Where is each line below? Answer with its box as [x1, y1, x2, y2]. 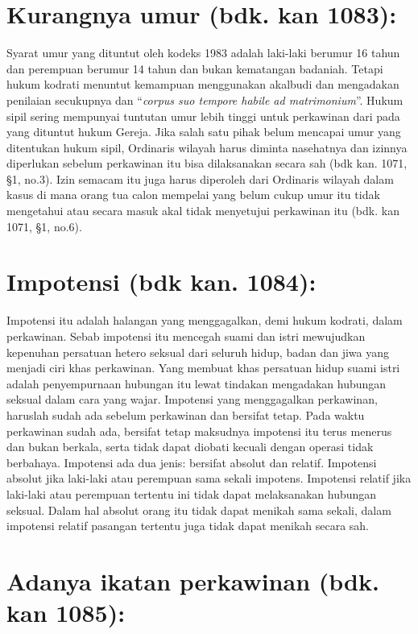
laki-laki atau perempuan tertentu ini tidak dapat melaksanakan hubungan [6, 485, 377, 502]
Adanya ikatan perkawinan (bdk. [6, 564, 379, 597]
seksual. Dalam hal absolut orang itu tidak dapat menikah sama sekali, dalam [6, 501, 391, 518]
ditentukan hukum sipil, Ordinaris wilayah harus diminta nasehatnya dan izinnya [6, 139, 408, 155]
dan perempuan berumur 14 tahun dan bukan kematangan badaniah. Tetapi [6, 60, 383, 77]
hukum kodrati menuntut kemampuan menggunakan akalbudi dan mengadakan [6, 76, 399, 93]
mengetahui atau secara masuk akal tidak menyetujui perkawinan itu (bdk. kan [6, 202, 399, 219]
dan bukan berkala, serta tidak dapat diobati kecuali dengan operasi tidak [6, 438, 374, 455]
